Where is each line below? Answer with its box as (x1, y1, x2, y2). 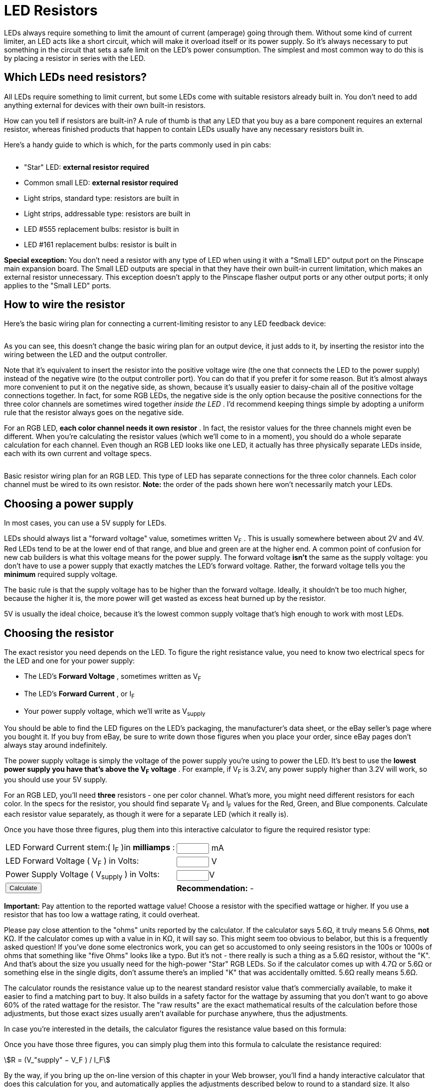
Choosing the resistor (4, 626, 114, 639)
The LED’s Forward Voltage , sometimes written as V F (24, 671, 202, 682)
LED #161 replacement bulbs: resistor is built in (24, 240, 177, 249)
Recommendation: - (177, 883, 254, 893)
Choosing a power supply (4, 497, 134, 510)
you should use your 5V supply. (4, 775, 108, 784)
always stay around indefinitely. (4, 741, 108, 750)
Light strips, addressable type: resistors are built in (24, 209, 191, 218)
